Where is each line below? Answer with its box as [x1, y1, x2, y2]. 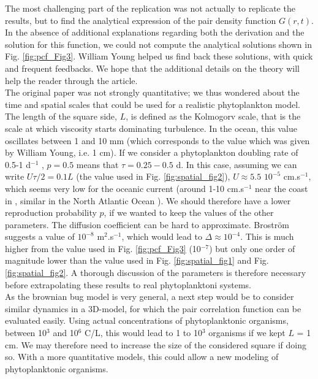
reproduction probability [5, 206, 97, 219]
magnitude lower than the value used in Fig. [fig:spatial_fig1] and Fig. [5, 254, 269, 267]
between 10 [5, 326, 47, 339]
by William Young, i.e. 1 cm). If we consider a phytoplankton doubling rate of [5, 146, 298, 159]
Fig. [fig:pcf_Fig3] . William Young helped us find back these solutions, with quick [5, 50, 313, 63]
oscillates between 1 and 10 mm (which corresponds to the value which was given [5, 134, 310, 147]
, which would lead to [121, 230, 202, 243]
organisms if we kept [208, 326, 286, 339]
